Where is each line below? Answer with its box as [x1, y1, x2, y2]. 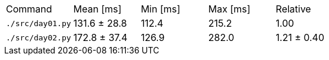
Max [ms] [208, 3, 251, 15]
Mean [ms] [73, 3, 122, 15]
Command [6, 3, 52, 15]
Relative [276, 3, 311, 15]
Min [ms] [141, 3, 181, 15]
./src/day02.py [6, 33, 71, 42]
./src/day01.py [6, 18, 71, 28]
